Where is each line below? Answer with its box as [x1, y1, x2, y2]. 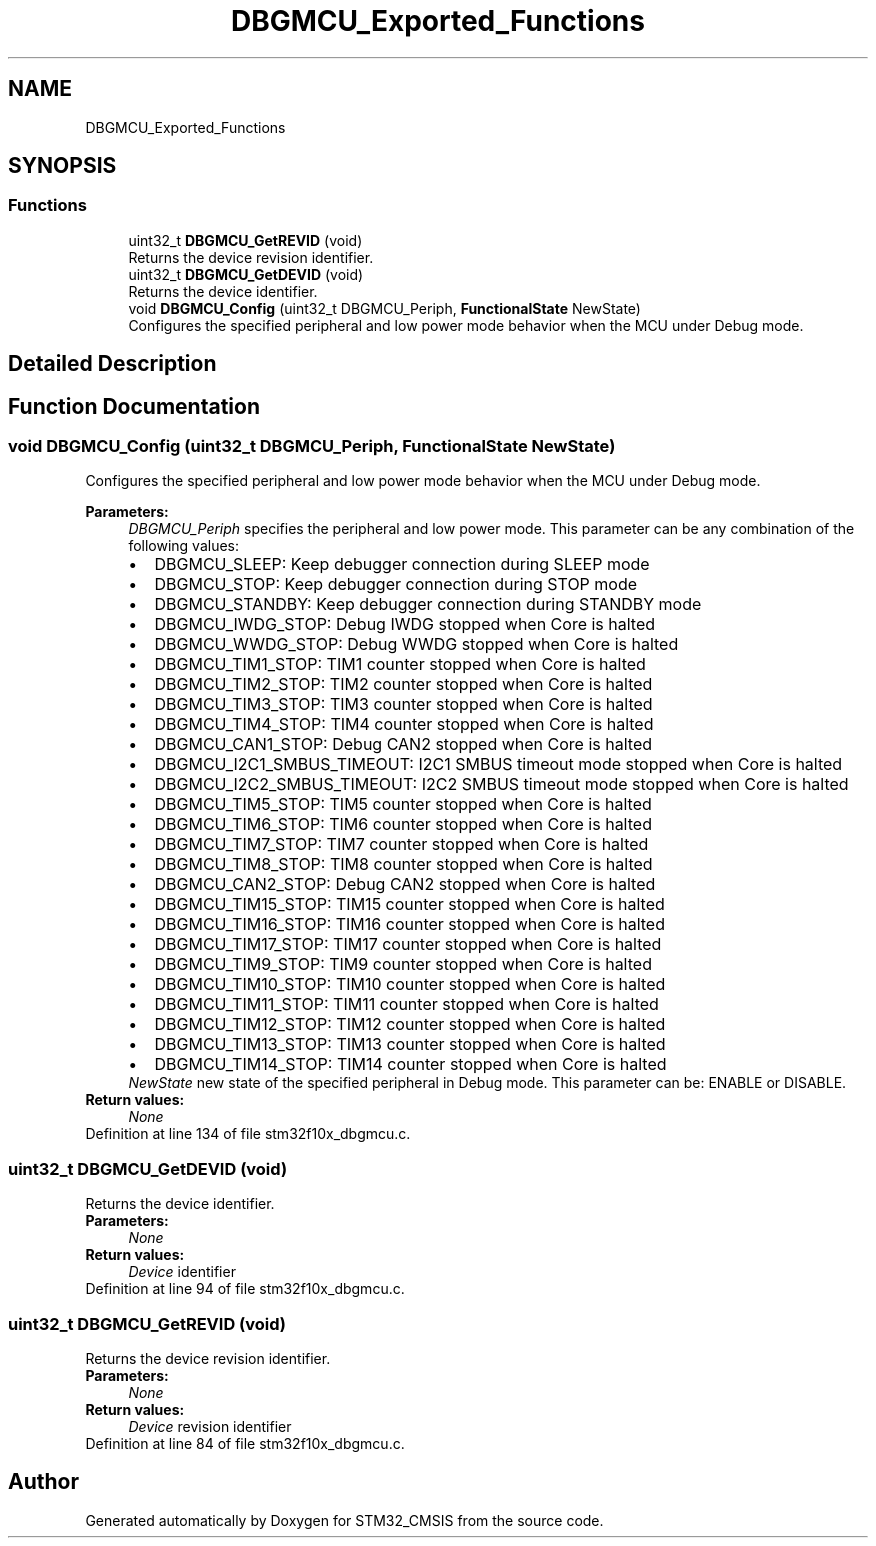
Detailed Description [8, 351, 217, 377]
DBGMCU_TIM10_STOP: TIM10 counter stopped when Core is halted [154, 974, 666, 995]
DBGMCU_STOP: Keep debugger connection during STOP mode [154, 574, 638, 595]
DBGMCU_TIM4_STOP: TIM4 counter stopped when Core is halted [154, 714, 654, 735]
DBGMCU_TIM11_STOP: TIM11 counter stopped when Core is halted [154, 994, 659, 1015]
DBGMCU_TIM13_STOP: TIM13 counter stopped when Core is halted [154, 1034, 666, 1055]
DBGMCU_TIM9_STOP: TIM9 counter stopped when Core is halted [154, 954, 652, 975]
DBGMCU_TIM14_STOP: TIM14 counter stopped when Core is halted [154, 1054, 667, 1075]
